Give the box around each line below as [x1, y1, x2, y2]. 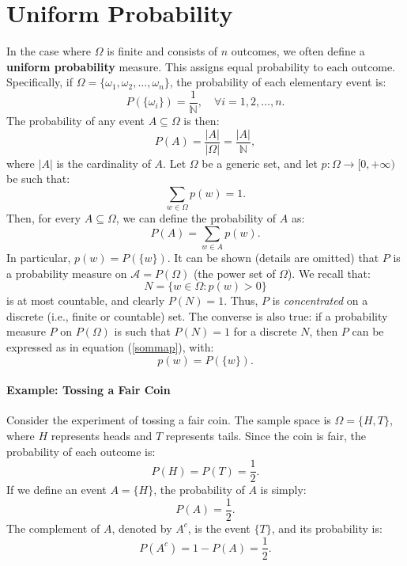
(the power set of [193, 264, 276, 281]
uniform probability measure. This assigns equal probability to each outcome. [6, 58, 396, 74]
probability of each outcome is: [6, 443, 156, 459]
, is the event [187, 519, 251, 536]
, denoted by [111, 519, 172, 536]
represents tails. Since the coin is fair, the [165, 427, 366, 444]
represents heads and [51, 427, 153, 444]
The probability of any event [6, 112, 145, 128]
